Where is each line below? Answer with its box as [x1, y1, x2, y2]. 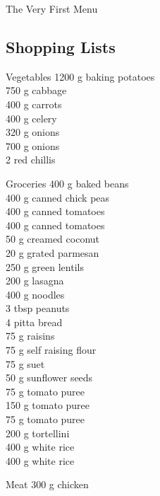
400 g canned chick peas [6, 190, 110, 204]
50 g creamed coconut [6, 231, 100, 246]
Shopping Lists [6, 35, 116, 57]
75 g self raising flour [6, 342, 97, 357]
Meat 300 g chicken [6, 477, 89, 492]
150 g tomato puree [6, 398, 90, 413]
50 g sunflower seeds [6, 370, 93, 385]
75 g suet [6, 356, 45, 371]
